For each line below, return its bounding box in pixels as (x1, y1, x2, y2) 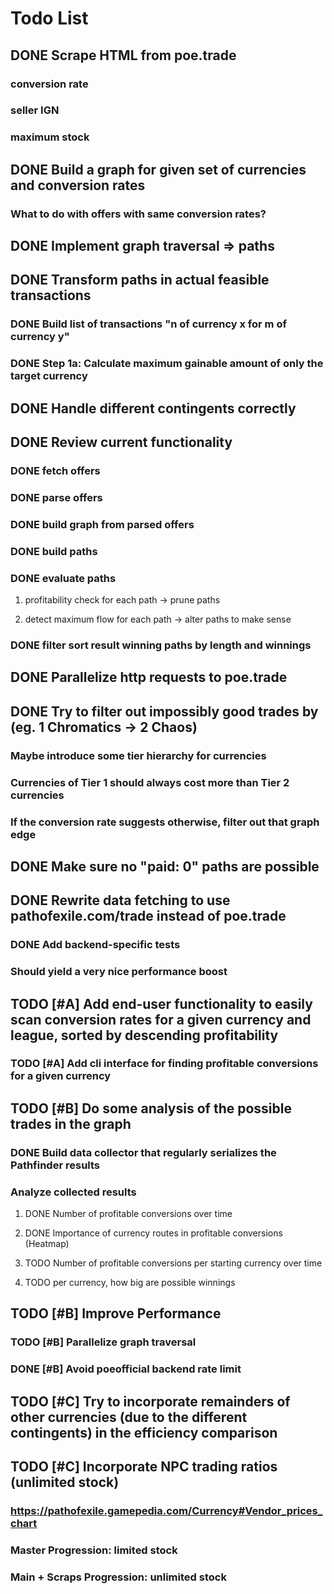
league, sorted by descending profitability (10, 1027, 279, 1044)
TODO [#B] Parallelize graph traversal (10, 1335, 197, 1349)
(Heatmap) (24, 1238, 70, 1250)
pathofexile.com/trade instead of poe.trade (10, 908, 287, 925)
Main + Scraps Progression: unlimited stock (10, 1570, 227, 1584)
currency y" (10, 330, 70, 344)
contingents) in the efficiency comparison (10, 1424, 278, 1441)
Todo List (10, 7, 89, 30)
